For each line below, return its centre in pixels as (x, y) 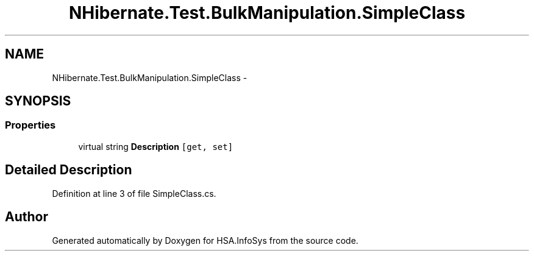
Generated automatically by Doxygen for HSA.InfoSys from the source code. (205, 240)
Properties (30, 125)
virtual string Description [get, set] (156, 146)
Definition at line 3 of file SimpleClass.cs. (134, 193)
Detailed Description (69, 170)
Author (27, 217)
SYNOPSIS (38, 101)
